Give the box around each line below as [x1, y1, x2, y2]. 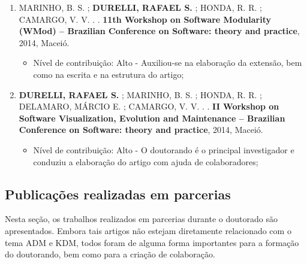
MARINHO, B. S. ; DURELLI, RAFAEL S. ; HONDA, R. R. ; [19, 1, 262, 13]
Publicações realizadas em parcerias [5, 184, 231, 203]
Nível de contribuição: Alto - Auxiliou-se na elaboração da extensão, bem [33, 56, 302, 69]
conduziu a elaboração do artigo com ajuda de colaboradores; [33, 155, 258, 168]
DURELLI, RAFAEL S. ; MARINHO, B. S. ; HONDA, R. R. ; [19, 88, 262, 101]
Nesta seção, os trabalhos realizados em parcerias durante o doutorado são [5, 213, 278, 225]
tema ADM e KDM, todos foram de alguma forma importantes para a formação [5, 236, 299, 248]
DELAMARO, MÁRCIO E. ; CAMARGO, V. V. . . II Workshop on [19, 100, 279, 113]
